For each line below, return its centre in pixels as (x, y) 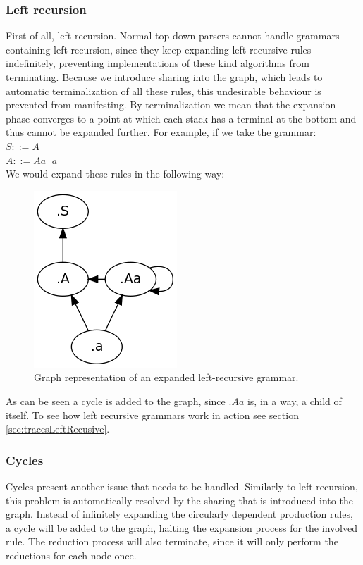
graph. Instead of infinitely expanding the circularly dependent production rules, (179, 514)
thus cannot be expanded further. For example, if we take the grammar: (161, 132)
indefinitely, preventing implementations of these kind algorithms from (158, 63)
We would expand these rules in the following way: (115, 174)
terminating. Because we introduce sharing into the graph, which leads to (164, 77)
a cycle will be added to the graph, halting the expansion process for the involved (181, 527)
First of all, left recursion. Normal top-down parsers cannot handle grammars (173, 36)
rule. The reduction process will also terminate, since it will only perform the (172, 541)
